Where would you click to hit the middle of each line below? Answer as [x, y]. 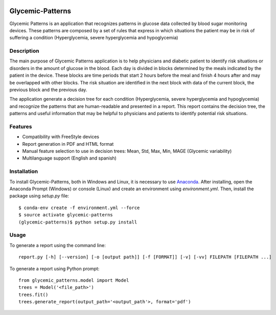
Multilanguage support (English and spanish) [70, 158]
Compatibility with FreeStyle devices [61, 137]
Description [24, 51]
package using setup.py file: [39, 196]
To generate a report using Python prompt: [54, 268]
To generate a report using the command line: [57, 245]
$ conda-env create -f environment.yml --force [79, 208]
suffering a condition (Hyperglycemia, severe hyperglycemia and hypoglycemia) [94, 38]
